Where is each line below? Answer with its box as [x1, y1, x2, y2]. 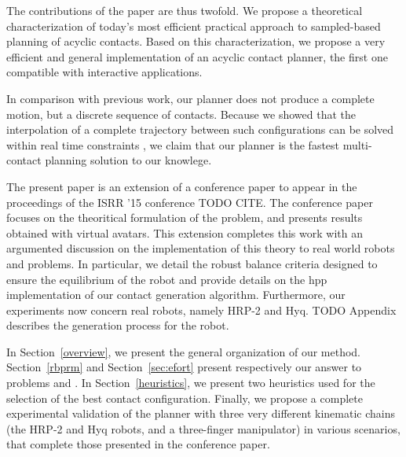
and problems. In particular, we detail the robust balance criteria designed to [6, 255, 378, 271]
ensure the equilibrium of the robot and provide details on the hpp [6, 271, 327, 287]
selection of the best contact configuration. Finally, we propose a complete [6, 389, 363, 406]
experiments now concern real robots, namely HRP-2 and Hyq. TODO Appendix [6, 301, 397, 318]
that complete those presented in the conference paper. [6, 436, 270, 452]
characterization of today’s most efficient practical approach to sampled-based [6, 17, 381, 34]
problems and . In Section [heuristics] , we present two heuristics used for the [6, 374, 375, 391]
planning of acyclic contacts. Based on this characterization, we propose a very [6, 33, 386, 50]
